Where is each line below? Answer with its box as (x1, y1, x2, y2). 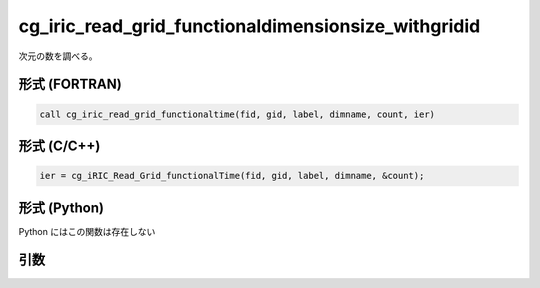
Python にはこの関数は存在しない (18, 225, 156, 237)
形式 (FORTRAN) (18, 76, 122, 93)
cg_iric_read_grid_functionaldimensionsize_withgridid (18, 15, 481, 37)
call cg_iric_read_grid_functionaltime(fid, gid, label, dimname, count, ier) (39, 108, 435, 120)
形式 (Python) (18, 199, 105, 216)
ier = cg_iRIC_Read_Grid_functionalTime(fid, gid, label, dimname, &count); (39, 170, 425, 182)
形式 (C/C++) (18, 137, 101, 154)
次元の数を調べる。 (18, 50, 98, 62)
